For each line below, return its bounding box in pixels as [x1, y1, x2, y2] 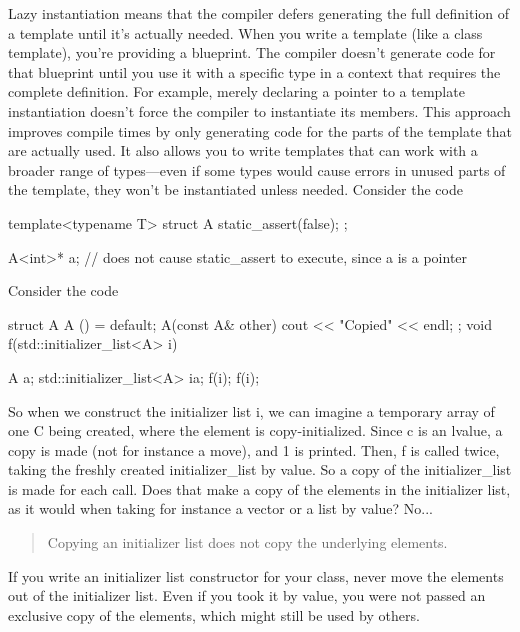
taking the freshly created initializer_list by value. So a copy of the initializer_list [8, 459, 512, 480]
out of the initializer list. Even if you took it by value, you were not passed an [8, 585, 486, 606]
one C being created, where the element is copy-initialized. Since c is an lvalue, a [8, 420, 503, 441]
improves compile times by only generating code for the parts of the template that [8, 120, 512, 141]
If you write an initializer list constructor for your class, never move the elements [8, 565, 504, 586]
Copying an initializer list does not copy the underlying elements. [47, 532, 448, 553]
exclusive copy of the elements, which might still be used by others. [8, 604, 420, 625]
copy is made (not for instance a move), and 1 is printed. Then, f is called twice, [8, 439, 500, 460]
